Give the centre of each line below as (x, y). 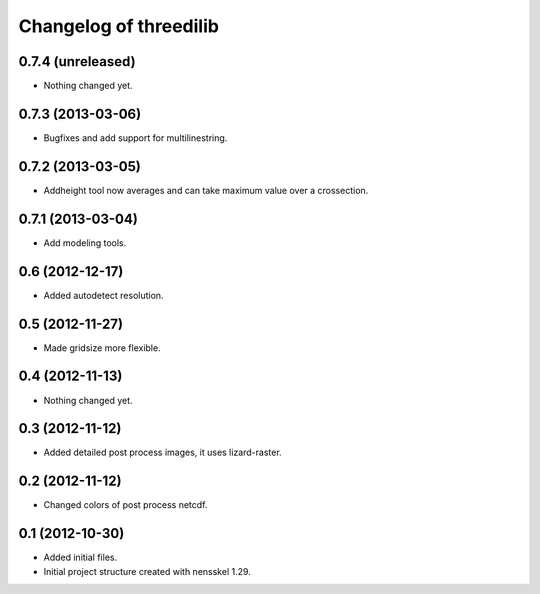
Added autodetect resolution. (103, 295)
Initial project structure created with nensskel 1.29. (147, 571)
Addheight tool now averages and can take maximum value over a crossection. (206, 190)
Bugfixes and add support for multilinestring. (135, 137)
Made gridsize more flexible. (102, 347)
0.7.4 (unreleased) (77, 61)
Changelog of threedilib (119, 26)
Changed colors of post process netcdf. (125, 505)
